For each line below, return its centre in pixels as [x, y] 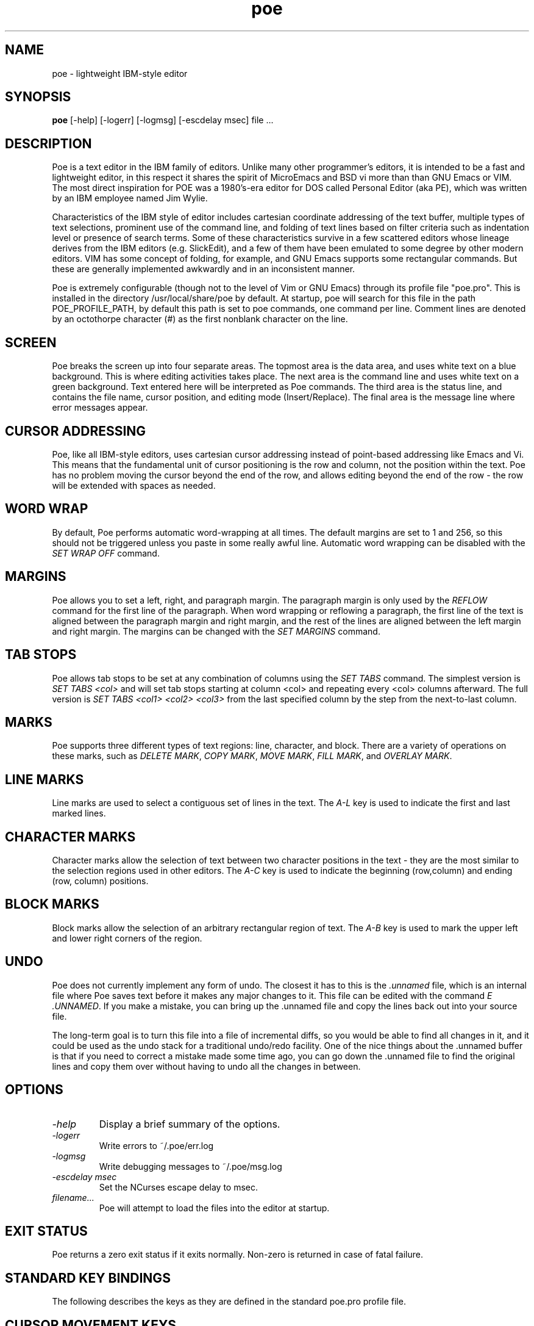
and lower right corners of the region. [127, 938]
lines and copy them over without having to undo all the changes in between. [206, 1066]
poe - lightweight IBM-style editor [120, 73]
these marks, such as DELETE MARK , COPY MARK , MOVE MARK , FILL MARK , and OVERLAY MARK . [252, 756]
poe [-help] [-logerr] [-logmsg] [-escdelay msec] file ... [163, 120]
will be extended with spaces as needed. [134, 485]
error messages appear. [100, 408]
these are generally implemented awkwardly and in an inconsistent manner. [204, 269]
